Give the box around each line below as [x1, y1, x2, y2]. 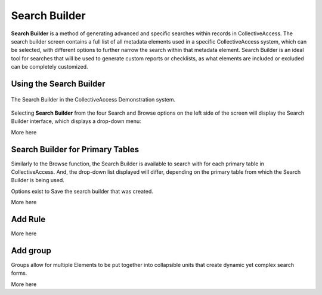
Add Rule [11, 214, 46, 224]
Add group [11, 245, 52, 256]
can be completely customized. [11, 63, 88, 70]
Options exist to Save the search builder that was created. [11, 188, 153, 195]
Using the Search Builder [11, 78, 106, 89]
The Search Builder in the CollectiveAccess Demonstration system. [11, 96, 176, 103]
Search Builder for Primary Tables [11, 144, 140, 155]
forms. [11, 269, 27, 277]
